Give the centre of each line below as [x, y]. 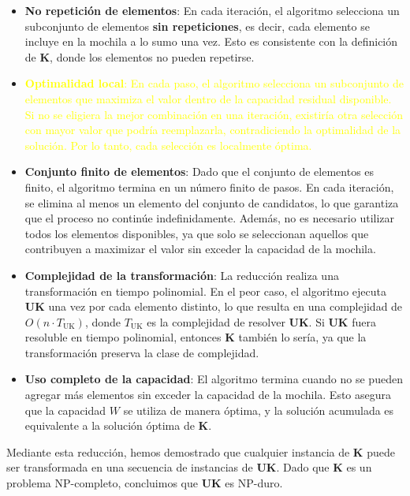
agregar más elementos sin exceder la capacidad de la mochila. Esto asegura [208, 395]
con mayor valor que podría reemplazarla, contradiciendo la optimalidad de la [213, 130]
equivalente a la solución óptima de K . [118, 425]
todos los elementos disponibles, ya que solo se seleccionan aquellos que [197, 233]
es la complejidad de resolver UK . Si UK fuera [261, 321]
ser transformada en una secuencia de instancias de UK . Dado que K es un [189, 467]
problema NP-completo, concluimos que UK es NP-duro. [145, 483]
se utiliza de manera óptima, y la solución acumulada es [259, 410]
